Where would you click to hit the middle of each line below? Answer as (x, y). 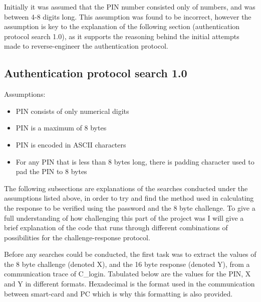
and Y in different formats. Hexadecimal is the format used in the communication (129, 284)
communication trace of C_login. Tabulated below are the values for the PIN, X (127, 274)
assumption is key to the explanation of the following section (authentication (122, 26)
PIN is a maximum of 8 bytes (61, 128)
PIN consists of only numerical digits (72, 111)
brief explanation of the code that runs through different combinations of (116, 228)
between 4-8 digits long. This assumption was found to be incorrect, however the (128, 16)
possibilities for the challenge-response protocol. (77, 237)
